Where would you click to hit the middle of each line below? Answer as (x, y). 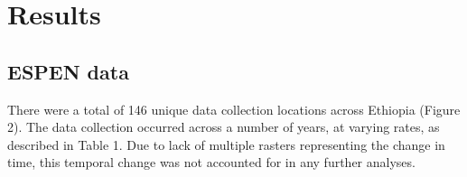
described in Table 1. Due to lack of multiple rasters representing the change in (226, 144)
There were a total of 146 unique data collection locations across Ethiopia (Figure (234, 109)
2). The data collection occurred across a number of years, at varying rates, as (224, 127)
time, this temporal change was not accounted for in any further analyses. (211, 162)
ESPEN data (68, 71)
